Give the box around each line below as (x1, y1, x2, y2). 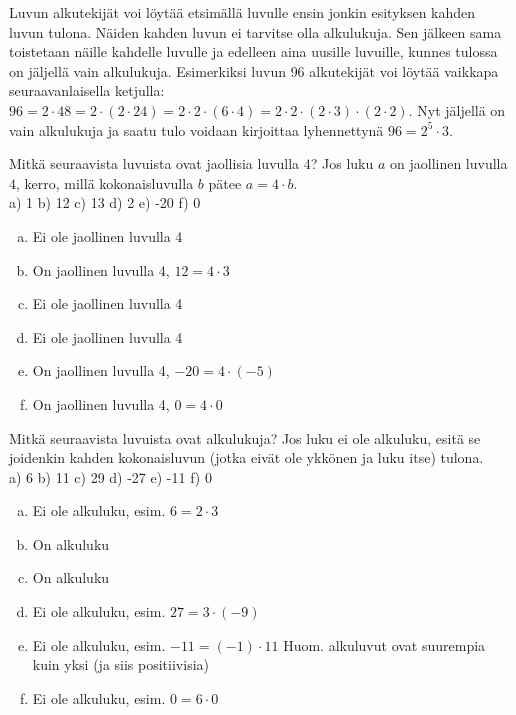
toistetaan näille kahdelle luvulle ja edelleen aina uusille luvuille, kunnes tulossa (9, 41, 498, 62)
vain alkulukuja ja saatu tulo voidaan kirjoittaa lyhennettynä (9, 119, 384, 140)
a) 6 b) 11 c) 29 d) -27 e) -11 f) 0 (9, 466, 212, 487)
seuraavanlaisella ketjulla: (9, 80, 165, 101)
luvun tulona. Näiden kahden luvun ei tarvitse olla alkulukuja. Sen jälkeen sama (9, 21, 502, 42)
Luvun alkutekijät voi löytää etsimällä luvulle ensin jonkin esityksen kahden (9, 2, 476, 22)
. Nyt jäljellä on (408, 99, 506, 120)
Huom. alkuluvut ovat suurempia (283, 634, 486, 655)
